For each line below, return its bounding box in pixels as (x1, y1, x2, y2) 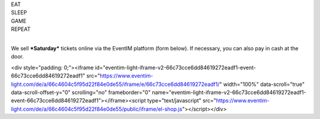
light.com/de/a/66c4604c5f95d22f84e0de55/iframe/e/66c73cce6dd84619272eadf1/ (11, 81, 220, 88)
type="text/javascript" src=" (147, 97, 216, 104)
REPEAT (11, 25, 31, 33)
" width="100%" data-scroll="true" (219, 81, 305, 88)
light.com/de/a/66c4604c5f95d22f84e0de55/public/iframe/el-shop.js (11, 105, 183, 112)
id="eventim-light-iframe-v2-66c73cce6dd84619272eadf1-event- (95, 64, 256, 71)
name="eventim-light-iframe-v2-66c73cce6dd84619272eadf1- (152, 89, 306, 96)
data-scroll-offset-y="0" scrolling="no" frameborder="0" (11, 89, 151, 96)
